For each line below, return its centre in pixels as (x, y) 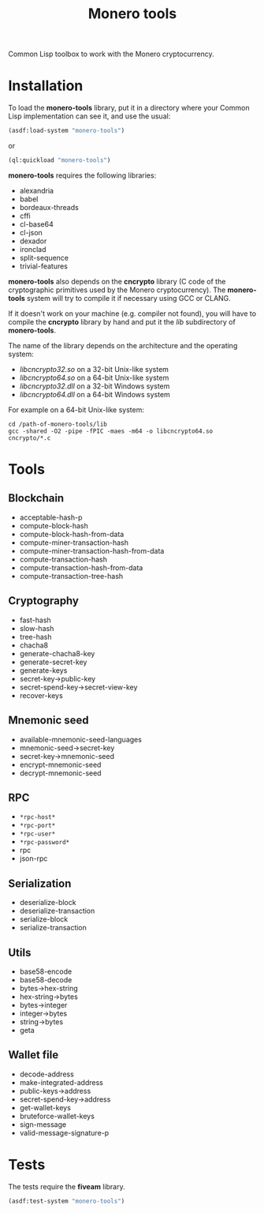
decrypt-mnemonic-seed (60, 773)
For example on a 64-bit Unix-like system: (76, 409)
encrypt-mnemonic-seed (60, 764)
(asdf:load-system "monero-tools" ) (67, 131)
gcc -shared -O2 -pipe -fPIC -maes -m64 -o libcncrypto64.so (111, 431)
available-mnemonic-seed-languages (80, 739)
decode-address (47, 1074)
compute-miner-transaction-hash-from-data (92, 550)
